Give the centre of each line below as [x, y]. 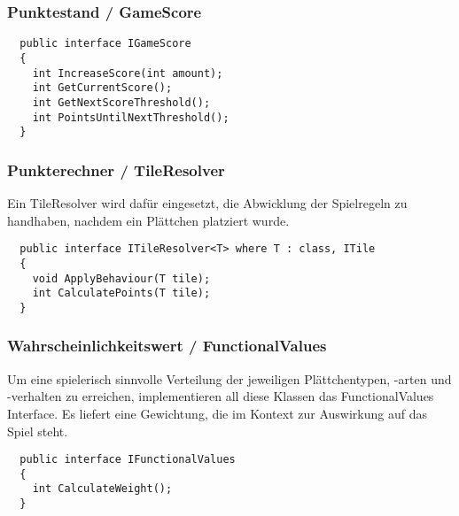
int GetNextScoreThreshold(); [121, 102]
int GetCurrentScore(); [102, 88]
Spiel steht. [38, 431]
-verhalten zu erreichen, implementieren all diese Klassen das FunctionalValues [221, 396]
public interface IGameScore [105, 44]
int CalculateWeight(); [102, 489]
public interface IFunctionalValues [128, 460]
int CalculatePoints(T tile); [121, 293]
